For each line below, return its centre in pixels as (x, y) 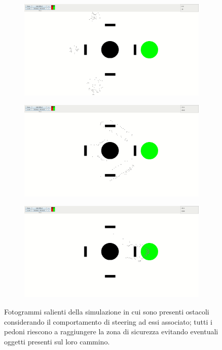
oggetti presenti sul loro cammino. (57, 341)
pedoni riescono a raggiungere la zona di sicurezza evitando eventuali (111, 331)
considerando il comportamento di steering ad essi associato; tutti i (108, 321)
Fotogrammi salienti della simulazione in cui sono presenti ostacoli (107, 311)
